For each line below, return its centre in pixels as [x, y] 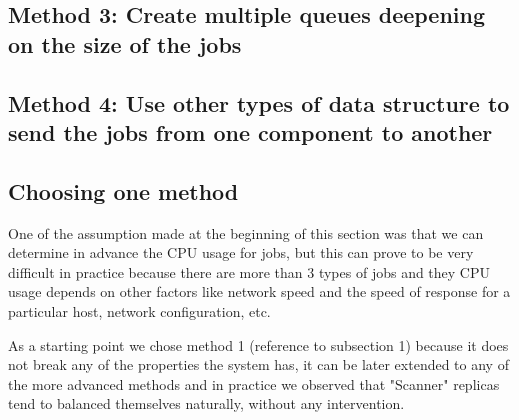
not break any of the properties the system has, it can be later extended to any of [258, 364]
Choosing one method [123, 190]
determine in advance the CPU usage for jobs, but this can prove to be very [241, 252]
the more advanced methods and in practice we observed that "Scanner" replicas [254, 383]
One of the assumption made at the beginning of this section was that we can [246, 232]
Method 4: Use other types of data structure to [259, 102]
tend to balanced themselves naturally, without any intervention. [206, 403]
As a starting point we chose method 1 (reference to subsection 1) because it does [258, 344]
